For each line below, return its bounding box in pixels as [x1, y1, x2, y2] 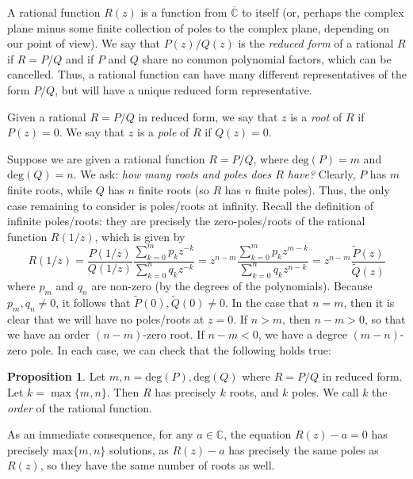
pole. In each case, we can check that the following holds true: [30, 341, 331, 358]
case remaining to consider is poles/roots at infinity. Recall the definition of [7, 197, 373, 213]
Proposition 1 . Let [7, 368, 106, 385]
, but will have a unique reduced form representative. [55, 81, 312, 98]
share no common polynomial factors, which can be [142, 50, 392, 67]
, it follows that [55, 293, 131, 310]
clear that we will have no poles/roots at [7, 310, 205, 327]
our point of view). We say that [7, 35, 161, 52]
